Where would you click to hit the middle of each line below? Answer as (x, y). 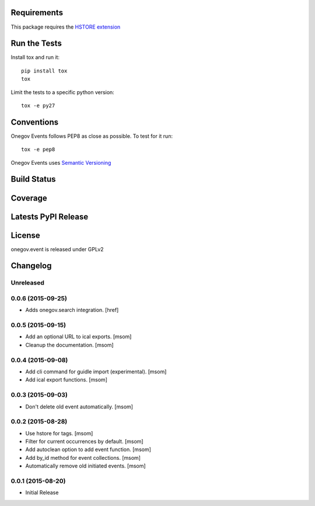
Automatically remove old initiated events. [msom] (85, 466)
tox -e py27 (38, 105)
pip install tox (44, 71)
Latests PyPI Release (50, 216)
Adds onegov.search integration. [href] (72, 310)
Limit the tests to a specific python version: (63, 92)
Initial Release (42, 493)
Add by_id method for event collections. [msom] (83, 458)
